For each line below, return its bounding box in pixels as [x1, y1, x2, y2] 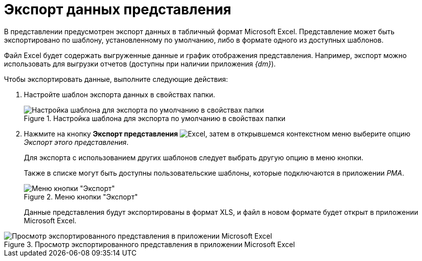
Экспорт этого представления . [24, 137, 129, 146]
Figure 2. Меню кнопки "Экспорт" [24, 192, 138, 201]
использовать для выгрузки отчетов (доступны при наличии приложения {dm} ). [4, 59, 276, 68]
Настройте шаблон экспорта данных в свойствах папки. [24, 90, 215, 99]
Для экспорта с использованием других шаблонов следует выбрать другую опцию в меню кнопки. [24, 153, 363, 162]
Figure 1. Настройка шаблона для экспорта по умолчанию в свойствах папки [24, 114, 285, 123]
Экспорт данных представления [4, 1, 231, 18]
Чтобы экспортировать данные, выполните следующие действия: [4, 74, 228, 83]
